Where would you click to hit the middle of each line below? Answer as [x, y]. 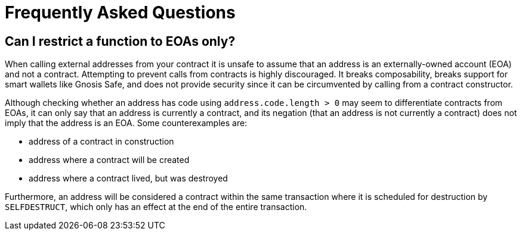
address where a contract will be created [109, 160]
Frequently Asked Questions [120, 12]
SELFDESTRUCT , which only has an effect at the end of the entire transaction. [156, 207]
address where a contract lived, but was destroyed [128, 178]
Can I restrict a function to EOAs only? [120, 41]
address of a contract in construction [101, 142]
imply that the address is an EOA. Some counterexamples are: [126, 123]
